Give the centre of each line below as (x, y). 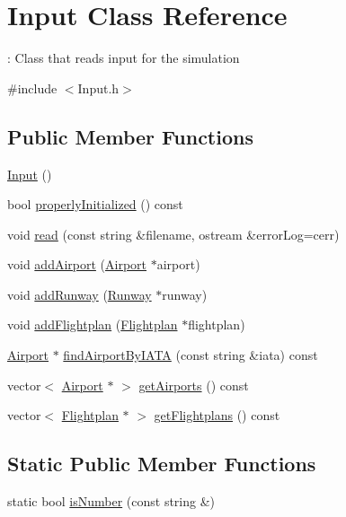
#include (32, 88)
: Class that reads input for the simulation (124, 58)
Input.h (98, 88)
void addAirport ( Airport (77, 264)
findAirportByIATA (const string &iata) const (191, 355)
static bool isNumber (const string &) (111, 501)
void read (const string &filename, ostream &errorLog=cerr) (173, 234)
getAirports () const (194, 385)
